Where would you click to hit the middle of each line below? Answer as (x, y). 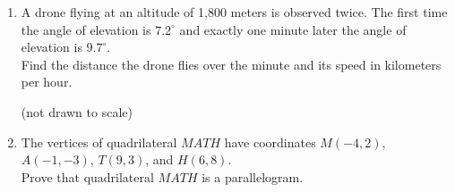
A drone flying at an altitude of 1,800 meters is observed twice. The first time (234, 12)
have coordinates (270, 142)
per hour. (47, 82)
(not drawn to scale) (77, 111)
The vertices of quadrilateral (99, 142)
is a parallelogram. (253, 176)
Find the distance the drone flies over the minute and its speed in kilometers (231, 64)
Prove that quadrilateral (87, 176)
